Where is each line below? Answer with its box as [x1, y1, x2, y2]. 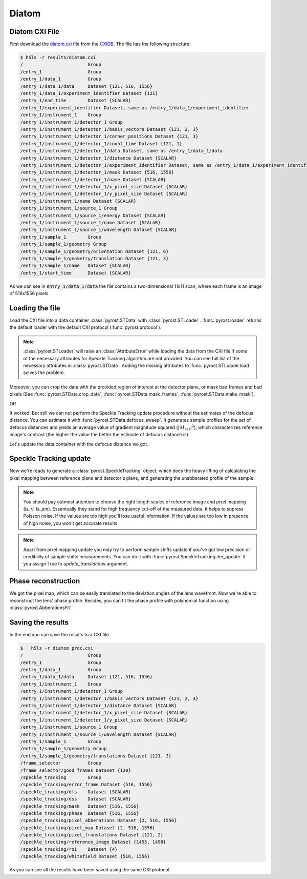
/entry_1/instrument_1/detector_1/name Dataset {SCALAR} [20, 177, 166, 182]
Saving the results [9, 618, 69, 627]
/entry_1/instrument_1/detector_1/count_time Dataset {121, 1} [20, 141, 183, 146]
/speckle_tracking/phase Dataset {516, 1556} [20, 810, 139, 816]
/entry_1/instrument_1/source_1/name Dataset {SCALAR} [20, 220, 161, 226]
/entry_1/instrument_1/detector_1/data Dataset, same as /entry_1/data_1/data [20, 148, 223, 154]
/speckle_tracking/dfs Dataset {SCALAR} [20, 789, 131, 795]
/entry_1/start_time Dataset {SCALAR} [20, 270, 131, 276]
